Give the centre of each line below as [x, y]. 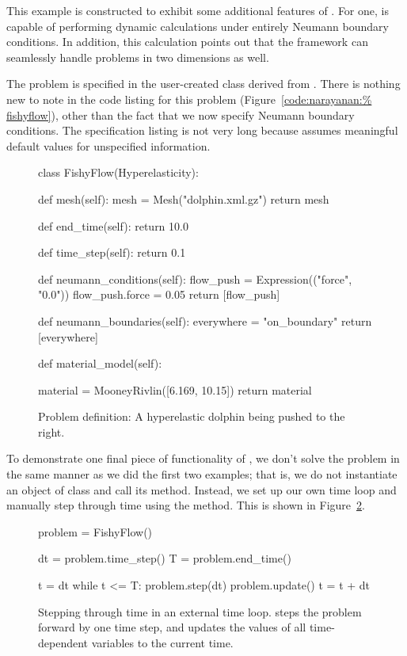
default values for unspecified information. [108, 145]
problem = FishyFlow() [95, 531]
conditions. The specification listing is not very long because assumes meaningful [202, 130]
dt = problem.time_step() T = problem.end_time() [165, 558]
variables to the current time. [162, 642]
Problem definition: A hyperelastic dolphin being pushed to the [192, 416]
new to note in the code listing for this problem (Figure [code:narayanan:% [189, 99]
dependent [63, 642]
